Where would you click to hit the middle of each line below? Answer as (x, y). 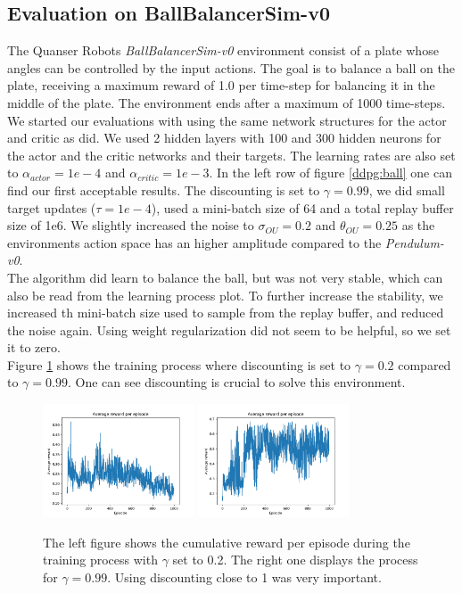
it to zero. (34, 347)
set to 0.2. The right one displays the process (295, 560)
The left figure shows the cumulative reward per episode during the (227, 542)
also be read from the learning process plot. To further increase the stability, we (225, 295)
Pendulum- (414, 242)
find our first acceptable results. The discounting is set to (164, 189)
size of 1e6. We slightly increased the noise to (131, 225)
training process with (100, 560)
